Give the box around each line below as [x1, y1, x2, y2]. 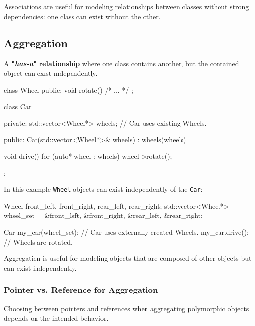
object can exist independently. [4, 68, 98, 78]
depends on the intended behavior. [4, 313, 109, 323]
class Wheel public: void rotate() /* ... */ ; [4, 84, 133, 95]
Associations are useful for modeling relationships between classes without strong [4, 1, 249, 11]
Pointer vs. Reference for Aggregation [4, 284, 158, 296]
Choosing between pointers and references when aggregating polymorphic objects [4, 303, 249, 313]
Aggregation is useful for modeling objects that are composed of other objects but [4, 253, 252, 263]
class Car [4, 101, 32, 111]
